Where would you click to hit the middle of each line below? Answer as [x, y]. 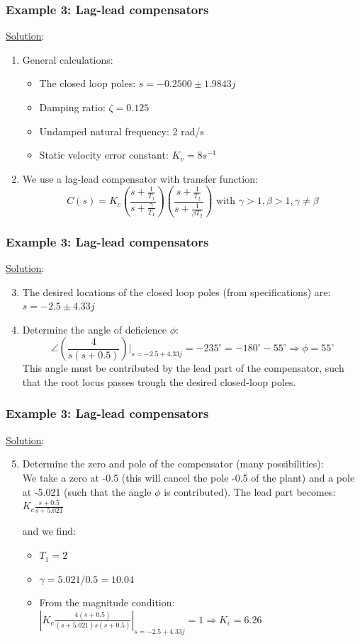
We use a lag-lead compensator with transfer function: [140, 178]
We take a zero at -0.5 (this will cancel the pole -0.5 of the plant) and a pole [189, 477]
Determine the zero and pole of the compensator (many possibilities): [173, 464]
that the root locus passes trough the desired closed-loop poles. [159, 381]
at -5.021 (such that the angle [87, 491]
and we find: [49, 531]
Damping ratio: [72, 107]
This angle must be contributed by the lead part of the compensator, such [183, 368]
